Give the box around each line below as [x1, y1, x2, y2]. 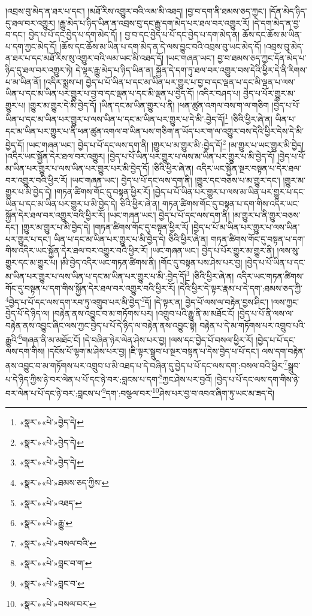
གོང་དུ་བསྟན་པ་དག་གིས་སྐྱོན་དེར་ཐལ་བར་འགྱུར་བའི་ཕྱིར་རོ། [5, 281, 175, 294]
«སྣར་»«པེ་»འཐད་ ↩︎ [19, 496, 83, 509]
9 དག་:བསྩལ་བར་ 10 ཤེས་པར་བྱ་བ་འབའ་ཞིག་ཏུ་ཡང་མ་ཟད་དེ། [102, 385, 275, 399]
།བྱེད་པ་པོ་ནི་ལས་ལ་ [237, 307, 294, 320]
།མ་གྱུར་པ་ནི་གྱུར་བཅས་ [232, 209, 301, 221]
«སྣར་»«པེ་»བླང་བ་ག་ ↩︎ [19, 557, 92, 569]
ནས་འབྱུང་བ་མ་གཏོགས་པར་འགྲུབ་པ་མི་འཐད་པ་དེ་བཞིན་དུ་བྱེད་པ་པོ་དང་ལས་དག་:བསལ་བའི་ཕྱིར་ [5, 359, 284, 371]
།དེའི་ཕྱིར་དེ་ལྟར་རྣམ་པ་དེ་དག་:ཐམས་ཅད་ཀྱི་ [178, 281, 302, 294]
